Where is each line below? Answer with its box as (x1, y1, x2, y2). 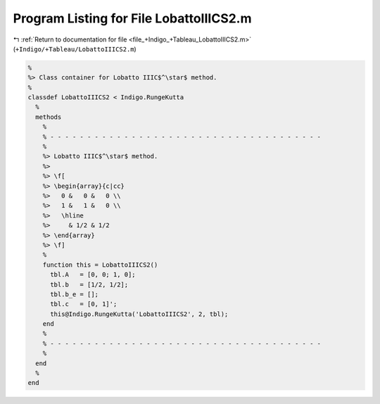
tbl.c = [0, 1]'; (50, 300, 118, 308)
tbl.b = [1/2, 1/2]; (50, 280, 129, 289)
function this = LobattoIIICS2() (42, 260, 158, 269)
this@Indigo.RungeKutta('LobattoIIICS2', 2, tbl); (50, 310, 229, 318)
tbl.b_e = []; (50, 290, 99, 298)
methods (35, 113, 62, 121)
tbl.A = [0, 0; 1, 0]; (50, 271, 137, 279)
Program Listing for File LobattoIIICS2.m (13, 11, 253, 26)
